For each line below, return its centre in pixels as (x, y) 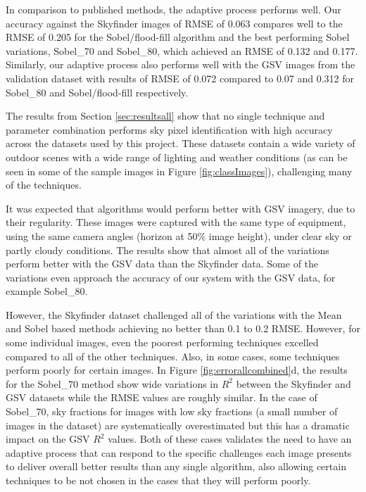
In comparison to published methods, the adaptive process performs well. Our (173, 9)
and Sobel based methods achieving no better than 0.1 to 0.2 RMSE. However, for (183, 328)
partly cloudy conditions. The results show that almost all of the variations (168, 250)
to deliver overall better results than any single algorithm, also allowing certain (176, 466)
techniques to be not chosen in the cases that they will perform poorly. (158, 480)
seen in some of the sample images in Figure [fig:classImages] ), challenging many (179, 171)
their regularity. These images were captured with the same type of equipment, (176, 222)
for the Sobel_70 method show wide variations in (112, 383)
